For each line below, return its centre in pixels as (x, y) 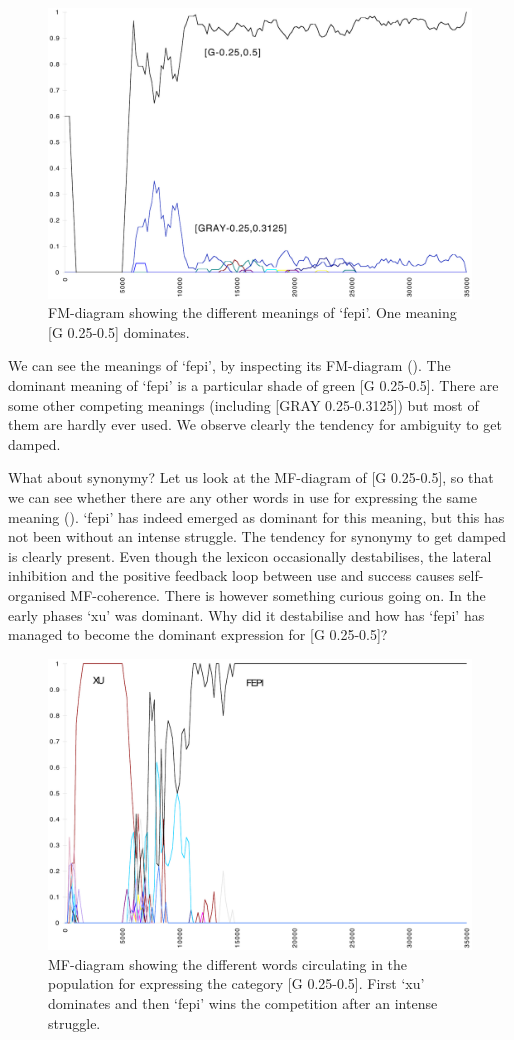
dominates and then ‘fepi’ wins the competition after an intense (243, 1003)
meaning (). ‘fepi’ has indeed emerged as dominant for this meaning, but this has (256, 516)
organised (37, 594)
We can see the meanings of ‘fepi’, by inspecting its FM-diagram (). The (229, 365)
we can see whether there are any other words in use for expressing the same (242, 497)
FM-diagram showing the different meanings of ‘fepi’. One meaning (252, 312)
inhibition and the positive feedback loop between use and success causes (231, 575)
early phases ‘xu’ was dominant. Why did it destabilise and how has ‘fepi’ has (246, 614)
